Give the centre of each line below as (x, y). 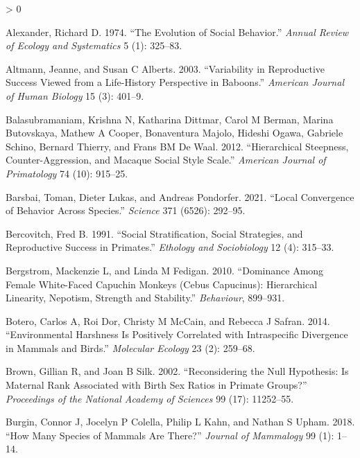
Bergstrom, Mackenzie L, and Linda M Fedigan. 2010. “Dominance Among (165, 270)
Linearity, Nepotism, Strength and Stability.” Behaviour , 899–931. (145, 298)
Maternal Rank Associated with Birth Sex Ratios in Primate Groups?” (156, 385)
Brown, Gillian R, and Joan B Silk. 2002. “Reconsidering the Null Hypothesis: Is (177, 371)
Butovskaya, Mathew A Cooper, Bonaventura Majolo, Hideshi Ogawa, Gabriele (174, 133)
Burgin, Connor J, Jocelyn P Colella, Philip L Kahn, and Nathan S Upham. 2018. (180, 422)
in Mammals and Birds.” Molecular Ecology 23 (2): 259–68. (130, 347)
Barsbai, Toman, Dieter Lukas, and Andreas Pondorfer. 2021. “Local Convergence (180, 196)
